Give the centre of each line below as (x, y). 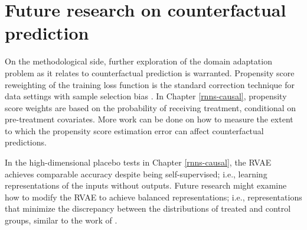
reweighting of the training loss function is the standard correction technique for (150, 84)
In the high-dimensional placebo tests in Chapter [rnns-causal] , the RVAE (138, 162)
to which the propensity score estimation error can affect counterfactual (134, 130)
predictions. (26, 142)
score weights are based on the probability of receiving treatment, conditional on (151, 107)
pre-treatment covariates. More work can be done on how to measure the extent (149, 119)
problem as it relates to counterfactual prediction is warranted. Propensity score (150, 72)
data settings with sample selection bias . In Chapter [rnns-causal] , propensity (146, 96)
